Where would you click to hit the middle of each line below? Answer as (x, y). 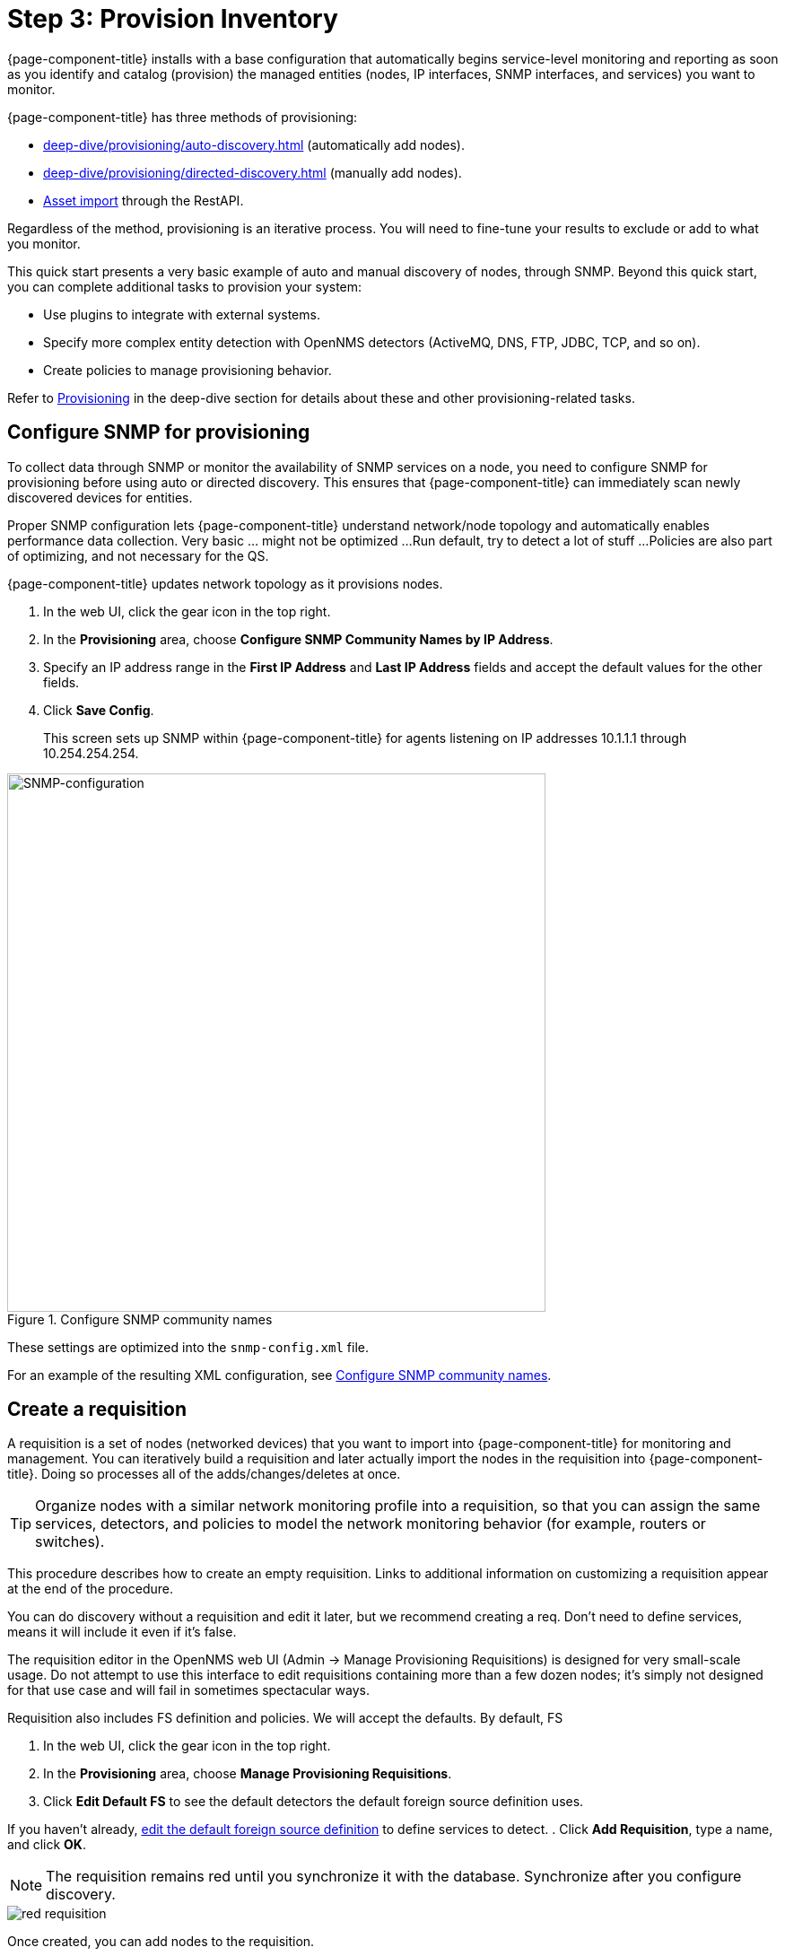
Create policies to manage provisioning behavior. (188, 370)
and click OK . (47, 1845)
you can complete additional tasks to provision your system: (185, 286)
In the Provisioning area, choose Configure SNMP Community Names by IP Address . (298, 639)
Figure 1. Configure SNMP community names (140, 1319)
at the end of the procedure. (91, 1589)
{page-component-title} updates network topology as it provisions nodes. (225, 583)
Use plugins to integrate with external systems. (182, 314)
